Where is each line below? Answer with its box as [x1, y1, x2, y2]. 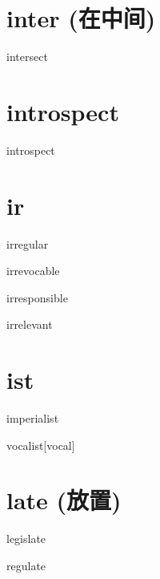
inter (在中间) [6, 2, 156, 34]
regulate [6, 557, 46, 573]
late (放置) [6, 484, 122, 516]
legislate [6, 530, 46, 547]
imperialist [6, 410, 59, 427]
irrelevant [6, 316, 53, 333]
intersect [6, 48, 48, 65]
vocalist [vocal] [6, 436, 75, 453]
